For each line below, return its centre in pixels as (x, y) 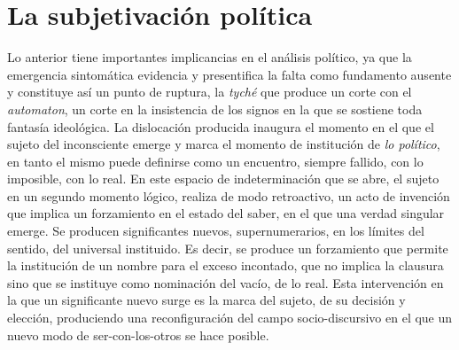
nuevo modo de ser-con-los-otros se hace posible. (138, 334)
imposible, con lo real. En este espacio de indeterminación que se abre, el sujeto (223, 179)
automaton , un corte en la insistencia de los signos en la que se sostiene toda (215, 109)
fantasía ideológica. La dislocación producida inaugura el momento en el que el (221, 126)
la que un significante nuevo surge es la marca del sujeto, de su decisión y (206, 300)
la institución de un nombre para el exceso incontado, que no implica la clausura (226, 265)
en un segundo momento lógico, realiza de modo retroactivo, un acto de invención (229, 195)
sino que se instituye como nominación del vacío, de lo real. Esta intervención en (226, 282)
